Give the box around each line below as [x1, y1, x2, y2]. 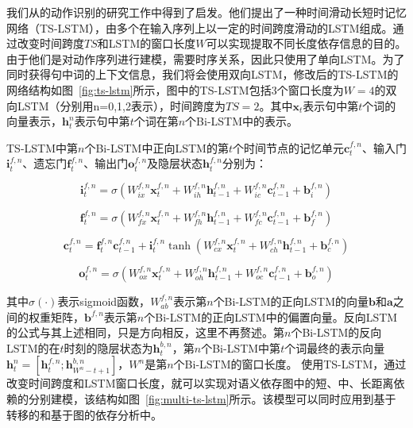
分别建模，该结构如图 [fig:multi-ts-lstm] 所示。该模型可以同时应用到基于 [28, 390, 396, 407]
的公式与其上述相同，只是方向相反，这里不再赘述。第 [6, 324, 284, 341]
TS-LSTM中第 [6, 139, 79, 156]
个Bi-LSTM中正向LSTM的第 [84, 139, 229, 156]
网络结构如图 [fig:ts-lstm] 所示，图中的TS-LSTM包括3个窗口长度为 [6, 81, 344, 98]
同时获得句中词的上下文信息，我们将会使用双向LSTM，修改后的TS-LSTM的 [6, 66, 399, 83]
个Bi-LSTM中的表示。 [185, 113, 299, 129]
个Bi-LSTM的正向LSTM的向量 [213, 292, 369, 309]
